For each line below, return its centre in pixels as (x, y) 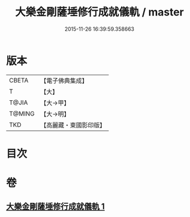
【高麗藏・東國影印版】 (73, 125)
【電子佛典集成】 (64, 81)
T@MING (22, 113)
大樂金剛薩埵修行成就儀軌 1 (56, 207)
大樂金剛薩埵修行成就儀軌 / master (99, 12)
